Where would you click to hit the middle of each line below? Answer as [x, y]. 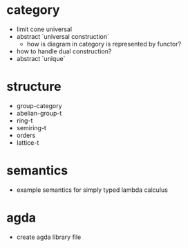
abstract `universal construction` [63, 36]
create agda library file [49, 237]
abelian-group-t [39, 113]
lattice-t [28, 142]
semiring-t [31, 127]
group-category [39, 105]
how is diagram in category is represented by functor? [104, 44]
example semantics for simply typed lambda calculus [92, 190]
